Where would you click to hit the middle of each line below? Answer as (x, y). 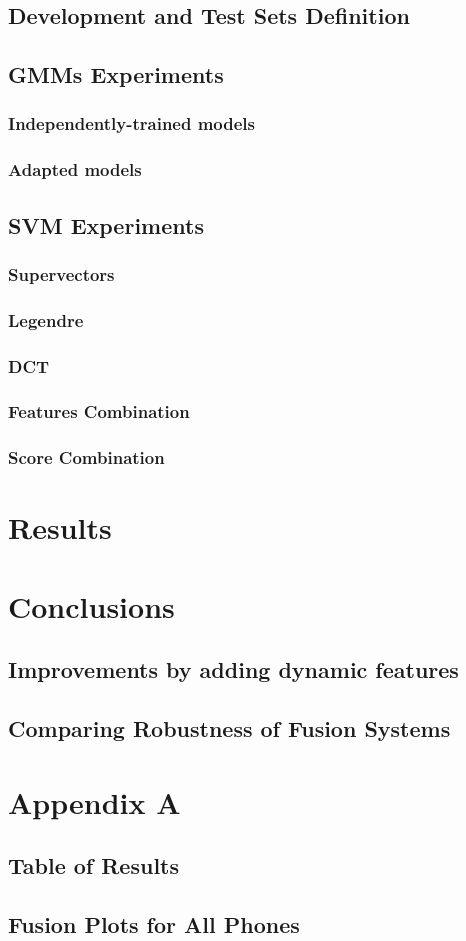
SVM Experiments (106, 224)
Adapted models (75, 169)
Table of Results (94, 865)
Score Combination (86, 457)
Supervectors (61, 273)
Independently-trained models (131, 123)
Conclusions (91, 605)
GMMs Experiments (116, 74)
